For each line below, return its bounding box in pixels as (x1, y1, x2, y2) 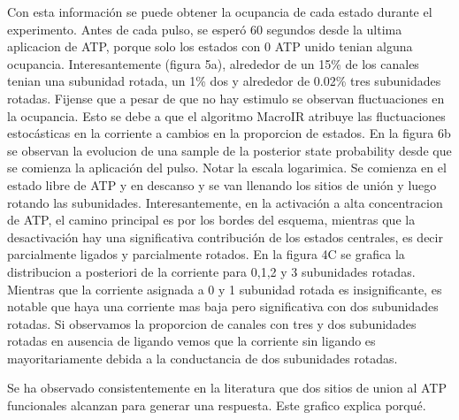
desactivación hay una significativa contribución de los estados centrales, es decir (7, 227, 443, 246)
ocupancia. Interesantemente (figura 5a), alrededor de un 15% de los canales (7, 54, 419, 73)
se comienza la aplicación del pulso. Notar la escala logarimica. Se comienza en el (7, 158, 447, 177)
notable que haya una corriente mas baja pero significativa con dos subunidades (7, 297, 439, 316)
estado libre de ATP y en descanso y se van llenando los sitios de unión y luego (7, 175, 437, 194)
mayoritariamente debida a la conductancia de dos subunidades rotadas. (7, 348, 398, 367)
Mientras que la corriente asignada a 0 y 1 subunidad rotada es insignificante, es (7, 279, 442, 298)
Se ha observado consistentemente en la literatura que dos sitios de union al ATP (7, 378, 447, 397)
